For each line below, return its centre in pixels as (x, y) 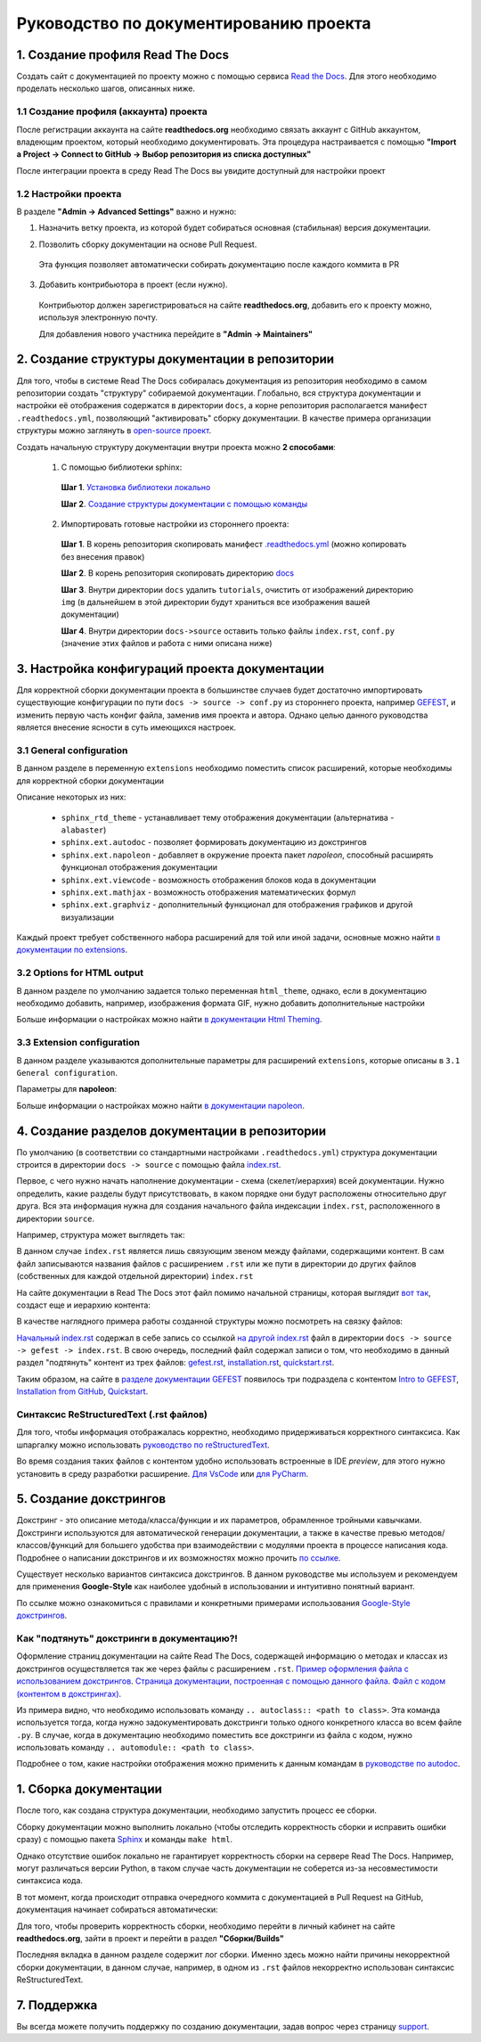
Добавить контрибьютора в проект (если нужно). (133, 284)
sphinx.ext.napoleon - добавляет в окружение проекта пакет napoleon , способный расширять (247, 855)
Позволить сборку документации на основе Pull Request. (148, 244)
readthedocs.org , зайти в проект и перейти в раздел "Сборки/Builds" (151, 1938)
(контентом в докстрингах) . (69, 1693)
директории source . (56, 1218)
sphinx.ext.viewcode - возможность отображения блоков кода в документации (219, 880)
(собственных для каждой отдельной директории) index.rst (135, 1276)
